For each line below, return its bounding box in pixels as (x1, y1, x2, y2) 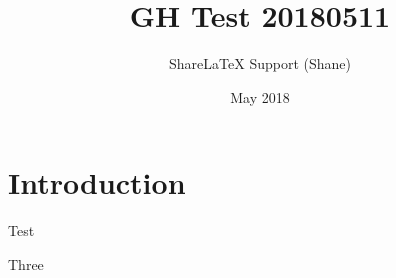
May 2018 (230, 86, 290, 107)
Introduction (8, 162, 186, 203)
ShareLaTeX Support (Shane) (169, 53, 351, 74)
